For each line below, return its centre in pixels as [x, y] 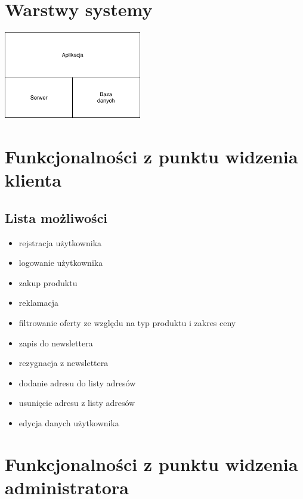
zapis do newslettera [56, 343]
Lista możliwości [56, 217]
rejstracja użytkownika [60, 242]
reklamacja [38, 303]
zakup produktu [48, 282]
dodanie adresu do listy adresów [77, 382]
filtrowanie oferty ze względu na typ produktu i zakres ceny [127, 322]
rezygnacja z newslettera [64, 363]
